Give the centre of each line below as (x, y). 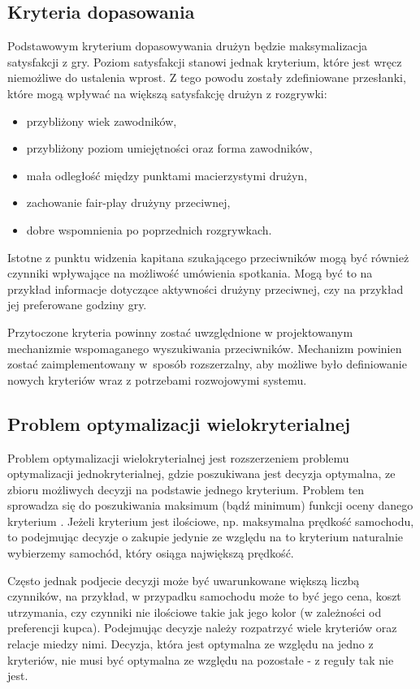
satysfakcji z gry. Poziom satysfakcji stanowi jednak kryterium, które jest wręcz (205, 61)
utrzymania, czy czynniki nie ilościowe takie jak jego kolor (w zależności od (195, 611)
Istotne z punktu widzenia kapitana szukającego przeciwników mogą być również (208, 257)
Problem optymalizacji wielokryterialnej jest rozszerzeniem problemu (178, 457)
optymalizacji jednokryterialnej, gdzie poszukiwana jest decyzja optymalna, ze (201, 474)
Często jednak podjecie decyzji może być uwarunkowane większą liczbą (184, 580)
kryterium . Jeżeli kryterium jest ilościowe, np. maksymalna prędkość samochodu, (211, 521)
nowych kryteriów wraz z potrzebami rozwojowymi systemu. (157, 379)
